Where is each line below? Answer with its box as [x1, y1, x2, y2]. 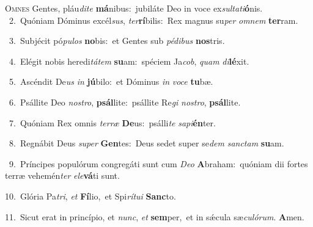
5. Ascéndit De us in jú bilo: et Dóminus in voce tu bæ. [9, 75, 213, 88]
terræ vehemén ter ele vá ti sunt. [5, 169, 120, 182]
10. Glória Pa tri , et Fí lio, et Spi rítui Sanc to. [5, 189, 176, 202]
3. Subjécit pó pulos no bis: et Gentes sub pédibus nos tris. [9, 34, 225, 47]
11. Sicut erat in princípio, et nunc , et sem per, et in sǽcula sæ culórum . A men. [5, 210, 304, 223]
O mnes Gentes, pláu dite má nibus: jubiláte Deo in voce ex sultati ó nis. [5, 2, 263, 14]
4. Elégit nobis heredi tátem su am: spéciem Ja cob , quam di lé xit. [9, 54, 249, 67]
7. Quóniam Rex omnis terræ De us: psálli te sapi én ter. [9, 116, 216, 129]
